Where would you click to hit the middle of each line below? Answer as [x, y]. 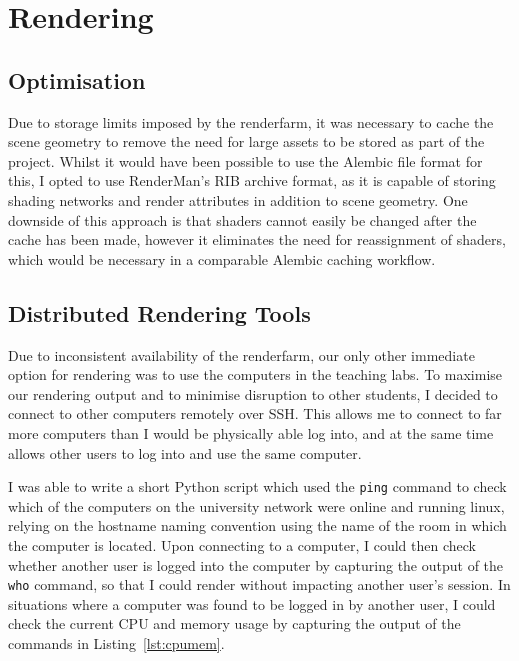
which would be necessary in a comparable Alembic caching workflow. [222, 258]
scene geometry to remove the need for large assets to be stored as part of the [246, 141]
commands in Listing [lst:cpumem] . [116, 642]
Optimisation [77, 79]
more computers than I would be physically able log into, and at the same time [251, 432]
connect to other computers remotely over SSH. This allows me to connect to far [255, 413]
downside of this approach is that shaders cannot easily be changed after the [242, 219]
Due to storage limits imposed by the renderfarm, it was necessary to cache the [251, 121]
